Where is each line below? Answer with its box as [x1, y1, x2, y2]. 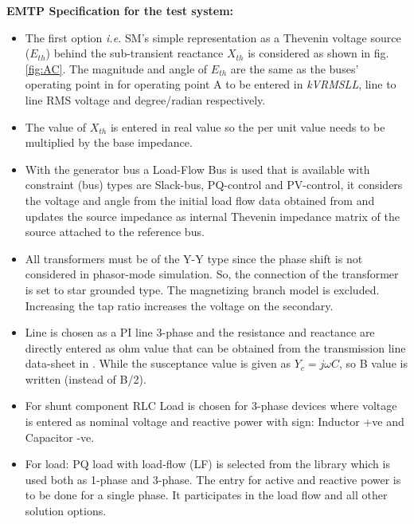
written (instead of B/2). [25, 370, 146, 387]
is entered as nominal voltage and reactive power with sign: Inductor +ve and [25, 413, 404, 430]
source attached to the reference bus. [25, 223, 205, 240]
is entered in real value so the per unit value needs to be [110, 118, 385, 135]
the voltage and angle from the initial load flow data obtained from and [25, 191, 375, 208]
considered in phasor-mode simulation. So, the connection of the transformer [25, 266, 399, 282]
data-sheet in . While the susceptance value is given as [25, 355, 291, 372]
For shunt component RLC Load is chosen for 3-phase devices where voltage [25, 397, 397, 414]
